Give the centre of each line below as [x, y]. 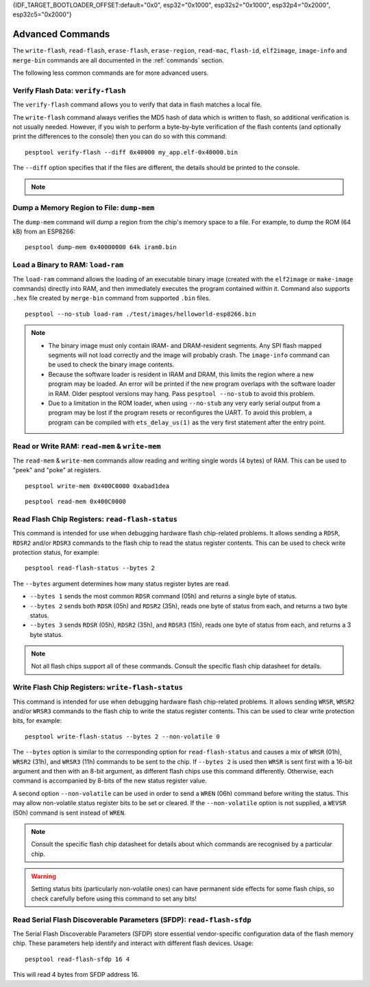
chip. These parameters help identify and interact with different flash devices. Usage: [133, 943]
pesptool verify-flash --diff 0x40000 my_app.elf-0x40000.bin [132, 152]
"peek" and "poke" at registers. [57, 470]
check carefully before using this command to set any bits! [114, 898]
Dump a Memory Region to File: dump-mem [84, 208]
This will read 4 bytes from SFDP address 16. [76, 975]
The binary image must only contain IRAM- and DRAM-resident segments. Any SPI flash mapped [185, 345]
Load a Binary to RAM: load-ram [68, 265]
